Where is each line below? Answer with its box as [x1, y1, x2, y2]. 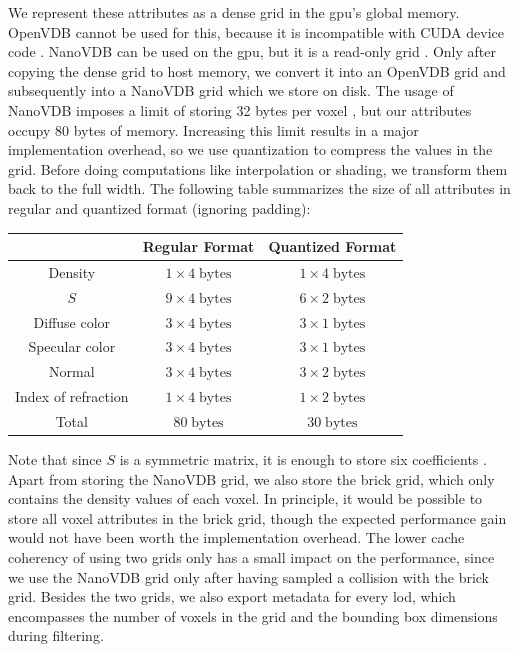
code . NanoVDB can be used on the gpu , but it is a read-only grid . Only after [8, 41, 496, 62]
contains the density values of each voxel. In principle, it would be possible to [8, 488, 483, 509]
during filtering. [8, 625, 104, 646]
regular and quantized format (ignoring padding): [8, 197, 311, 218]
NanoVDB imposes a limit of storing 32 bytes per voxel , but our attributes [8, 99, 472, 120]
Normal [49, 361, 95, 382]
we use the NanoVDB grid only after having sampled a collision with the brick [8, 566, 490, 587]
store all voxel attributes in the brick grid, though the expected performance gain [8, 507, 507, 528]
